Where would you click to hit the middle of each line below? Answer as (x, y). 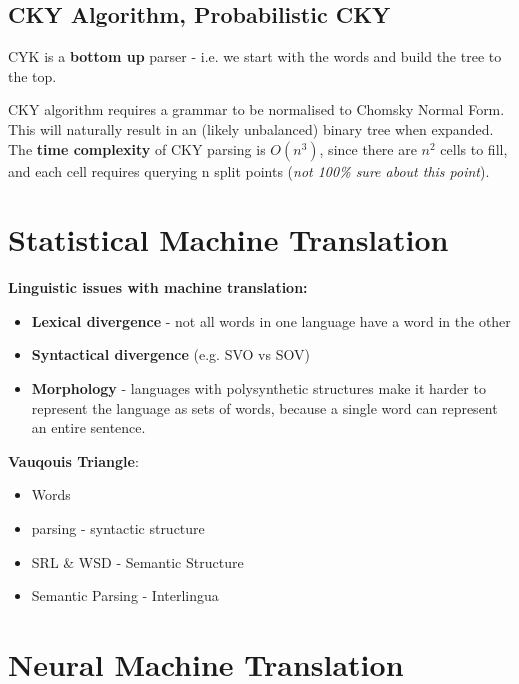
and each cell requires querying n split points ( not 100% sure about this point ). (249, 170)
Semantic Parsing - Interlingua (125, 595)
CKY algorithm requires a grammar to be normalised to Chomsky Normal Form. (256, 109)
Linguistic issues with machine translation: (158, 287)
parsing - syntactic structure (118, 528)
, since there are (368, 148)
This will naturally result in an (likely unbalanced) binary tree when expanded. (251, 128)
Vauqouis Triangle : (73, 460)
